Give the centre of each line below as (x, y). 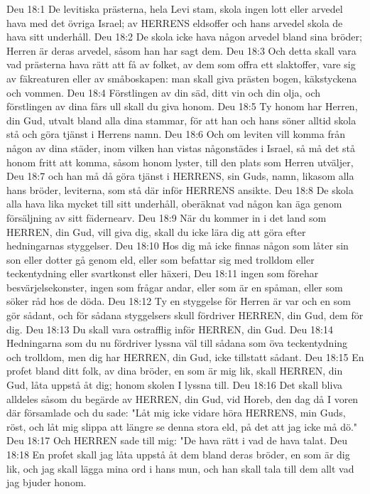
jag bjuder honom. (47, 482)
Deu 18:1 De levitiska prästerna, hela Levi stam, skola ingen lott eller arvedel (175, 9)
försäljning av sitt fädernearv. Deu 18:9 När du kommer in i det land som (167, 217)
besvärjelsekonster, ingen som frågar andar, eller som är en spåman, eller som (175, 287)
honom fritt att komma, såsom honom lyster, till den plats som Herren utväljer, (180, 162)
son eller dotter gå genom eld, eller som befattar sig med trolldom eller (160, 259)
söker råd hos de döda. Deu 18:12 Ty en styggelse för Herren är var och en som (179, 301)
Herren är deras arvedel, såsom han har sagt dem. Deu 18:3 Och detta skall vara (181, 50)
